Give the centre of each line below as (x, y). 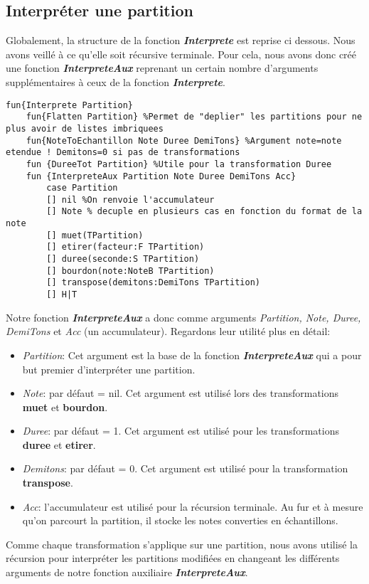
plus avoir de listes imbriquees (85, 128)
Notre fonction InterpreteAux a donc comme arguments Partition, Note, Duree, (183, 317)
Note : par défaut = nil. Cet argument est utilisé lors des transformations (181, 393)
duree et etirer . (59, 444)
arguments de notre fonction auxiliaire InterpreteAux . (127, 572)
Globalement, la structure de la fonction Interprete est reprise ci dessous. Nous (181, 40)
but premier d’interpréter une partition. (109, 369)
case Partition (82, 188)
